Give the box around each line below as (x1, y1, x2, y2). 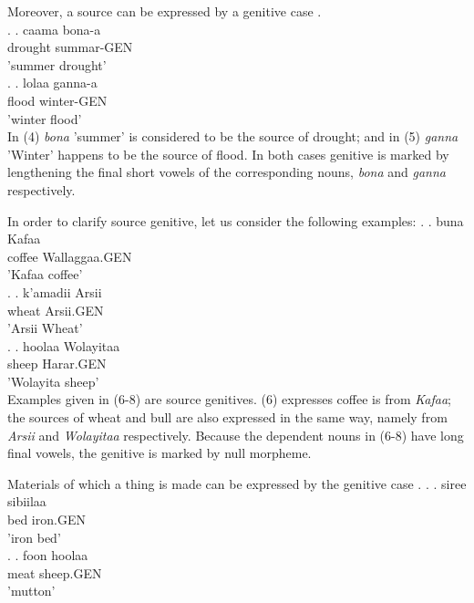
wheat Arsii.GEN (7, 300, 104, 319)
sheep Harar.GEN (7, 354, 107, 373)
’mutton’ (7, 581, 56, 600)
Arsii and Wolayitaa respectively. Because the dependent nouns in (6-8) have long (7, 425, 464, 444)
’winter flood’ (7, 109, 82, 128)
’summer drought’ (7, 55, 107, 74)
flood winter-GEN (7, 90, 108, 109)
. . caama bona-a (7, 19, 101, 38)
